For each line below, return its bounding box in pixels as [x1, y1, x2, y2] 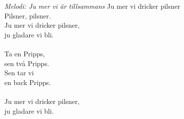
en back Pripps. [4, 77, 51, 87]
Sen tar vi [4, 68, 34, 78]
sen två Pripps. [4, 58, 49, 68]
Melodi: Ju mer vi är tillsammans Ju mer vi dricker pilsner [4, 1, 181, 11]
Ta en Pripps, [4, 48, 45, 58]
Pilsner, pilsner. [4, 10, 51, 20]
